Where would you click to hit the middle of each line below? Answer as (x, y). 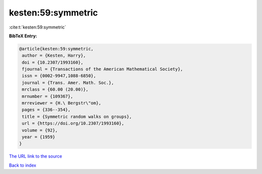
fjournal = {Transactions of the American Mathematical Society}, (103, 69)
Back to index (23, 165)
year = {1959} (39, 137)
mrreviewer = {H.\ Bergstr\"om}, (62, 103)
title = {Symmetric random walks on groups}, (77, 117)
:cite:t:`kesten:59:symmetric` (38, 27)
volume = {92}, (40, 130)
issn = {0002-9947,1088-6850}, (59, 76)
